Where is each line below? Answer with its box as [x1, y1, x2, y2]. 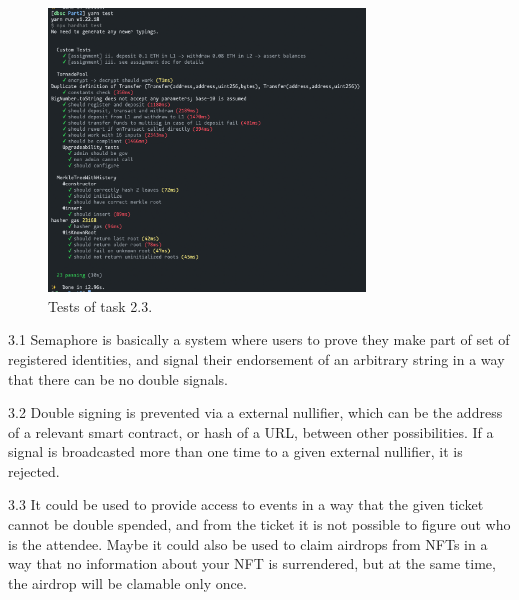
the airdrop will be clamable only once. [8, 572, 247, 593]
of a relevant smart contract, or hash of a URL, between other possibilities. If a [8, 421, 494, 442]
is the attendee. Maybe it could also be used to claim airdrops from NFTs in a [8, 533, 488, 554]
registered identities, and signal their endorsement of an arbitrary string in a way [8, 348, 505, 369]
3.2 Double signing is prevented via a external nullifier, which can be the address [8, 402, 503, 423]
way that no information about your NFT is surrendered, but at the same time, [8, 553, 496, 574]
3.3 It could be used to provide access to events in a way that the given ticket [8, 494, 484, 515]
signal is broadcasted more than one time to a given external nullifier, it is [8, 441, 463, 462]
